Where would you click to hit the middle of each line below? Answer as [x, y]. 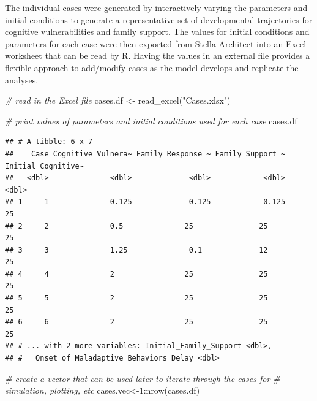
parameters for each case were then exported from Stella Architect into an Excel [156, 43]
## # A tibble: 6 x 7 [49, 142]
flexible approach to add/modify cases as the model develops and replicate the [152, 67]
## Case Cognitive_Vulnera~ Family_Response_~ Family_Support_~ [145, 154]
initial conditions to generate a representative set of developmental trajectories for [159, 19]
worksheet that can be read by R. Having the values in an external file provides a [158, 55]
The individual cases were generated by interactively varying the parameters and [156, 7]
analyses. [22, 79]
